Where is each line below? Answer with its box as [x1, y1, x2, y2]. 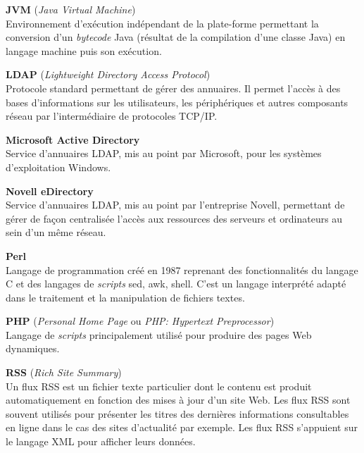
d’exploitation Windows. [6, 159, 111, 174]
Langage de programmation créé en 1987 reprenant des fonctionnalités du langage [6, 262, 358, 277]
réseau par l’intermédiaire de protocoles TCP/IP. [6, 108, 218, 123]
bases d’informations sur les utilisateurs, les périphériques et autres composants [6, 94, 349, 109]
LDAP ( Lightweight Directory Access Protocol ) [6, 67, 211, 82]
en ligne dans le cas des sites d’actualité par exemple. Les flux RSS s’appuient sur [6, 420, 358, 435]
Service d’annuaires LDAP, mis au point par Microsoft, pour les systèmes [6, 146, 322, 161]
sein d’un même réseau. [6, 225, 106, 240]
